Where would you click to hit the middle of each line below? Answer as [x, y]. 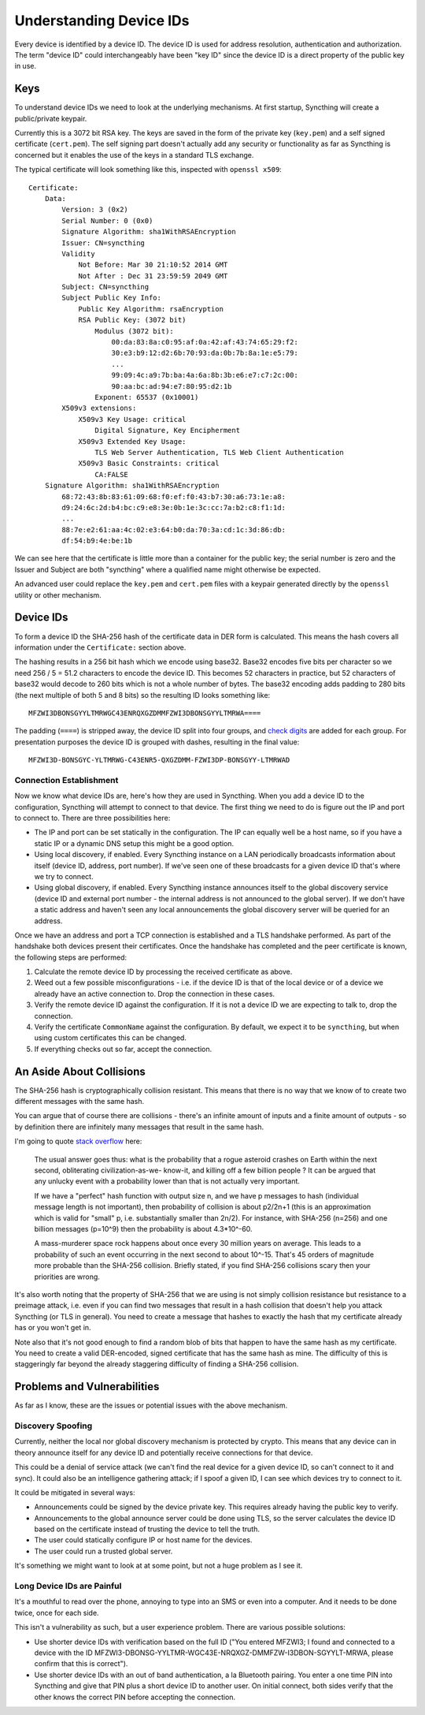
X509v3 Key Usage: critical [132, 419]
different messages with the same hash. [79, 1102]
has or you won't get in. [53, 1328]
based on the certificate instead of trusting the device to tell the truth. [147, 1529]
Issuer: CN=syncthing [103, 243]
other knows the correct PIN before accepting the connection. [135, 1697]
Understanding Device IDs [102, 21]
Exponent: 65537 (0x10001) [147, 397]
